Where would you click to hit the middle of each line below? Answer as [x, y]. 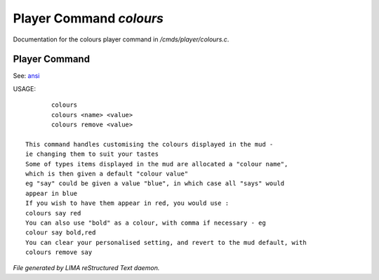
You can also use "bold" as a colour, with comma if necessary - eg [146, 222]
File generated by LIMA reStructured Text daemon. [86, 268]
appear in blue [52, 193]
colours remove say [59, 252]
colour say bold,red [61, 233]
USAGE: [25, 88]
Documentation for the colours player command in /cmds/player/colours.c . [121, 39]
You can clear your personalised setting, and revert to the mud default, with [166, 242]
